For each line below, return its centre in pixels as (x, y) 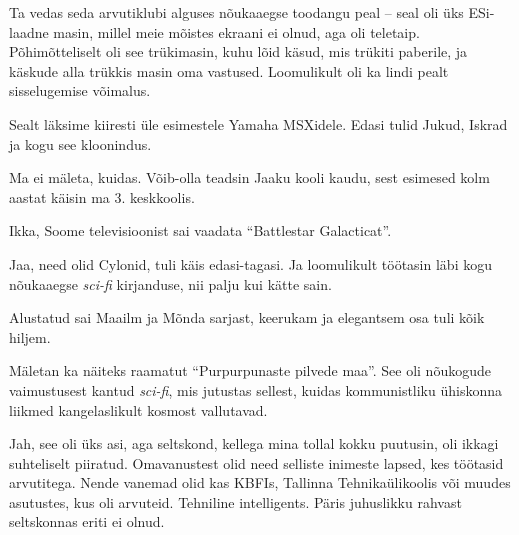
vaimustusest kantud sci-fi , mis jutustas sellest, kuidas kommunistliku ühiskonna (256, 389)
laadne (29, 31)
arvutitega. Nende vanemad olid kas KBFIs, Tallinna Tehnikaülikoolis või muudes (260, 482)
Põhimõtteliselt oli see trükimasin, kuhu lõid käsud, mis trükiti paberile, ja (238, 51)
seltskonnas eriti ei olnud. (87, 521)
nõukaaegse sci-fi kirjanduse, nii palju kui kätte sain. (170, 283)
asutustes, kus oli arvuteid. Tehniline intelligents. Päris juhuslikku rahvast (235, 501)
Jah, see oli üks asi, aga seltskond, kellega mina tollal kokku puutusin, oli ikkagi (254, 443)
